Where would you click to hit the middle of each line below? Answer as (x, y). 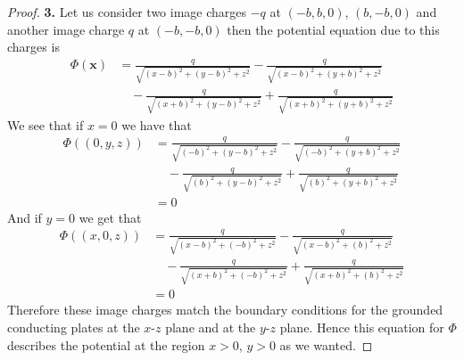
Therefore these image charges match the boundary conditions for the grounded (225, 310)
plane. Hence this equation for (362, 327)
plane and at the (211, 327)
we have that (157, 124)
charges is (33, 47)
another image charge (66, 29)
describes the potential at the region (106, 344)
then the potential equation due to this (333, 29)
